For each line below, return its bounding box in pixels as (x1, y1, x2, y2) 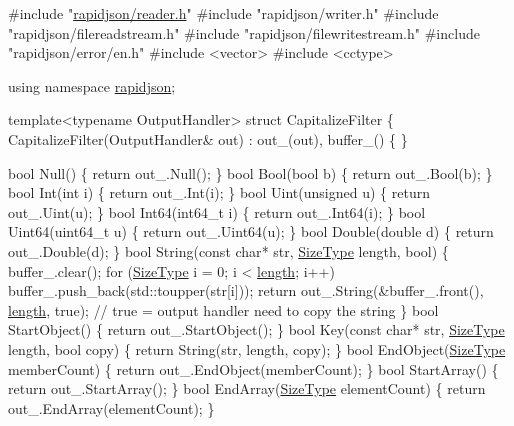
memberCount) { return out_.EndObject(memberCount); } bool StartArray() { (8, 358, 499, 379)
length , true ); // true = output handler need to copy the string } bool (8, 299, 439, 320)
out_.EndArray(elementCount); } (8, 397, 215, 418)
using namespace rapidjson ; (8, 75, 176, 96)
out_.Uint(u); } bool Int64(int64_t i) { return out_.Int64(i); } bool (8, 201, 426, 222)
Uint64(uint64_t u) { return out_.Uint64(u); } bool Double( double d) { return (8, 221, 494, 242)
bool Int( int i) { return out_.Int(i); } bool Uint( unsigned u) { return (8, 182, 430, 203)
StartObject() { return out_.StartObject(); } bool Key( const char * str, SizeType (8, 319, 505, 340)
